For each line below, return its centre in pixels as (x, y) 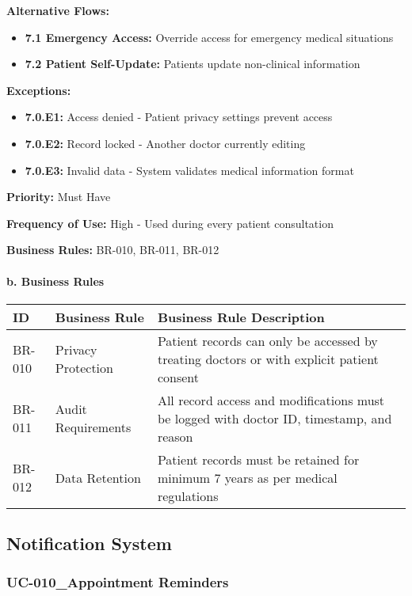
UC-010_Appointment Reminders (118, 582)
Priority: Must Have (59, 197)
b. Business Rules (55, 281)
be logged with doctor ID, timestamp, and (275, 418)
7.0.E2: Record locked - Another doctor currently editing (165, 143)
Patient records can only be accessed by (267, 340)
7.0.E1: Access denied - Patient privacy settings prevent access (179, 117)
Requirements (93, 427)
